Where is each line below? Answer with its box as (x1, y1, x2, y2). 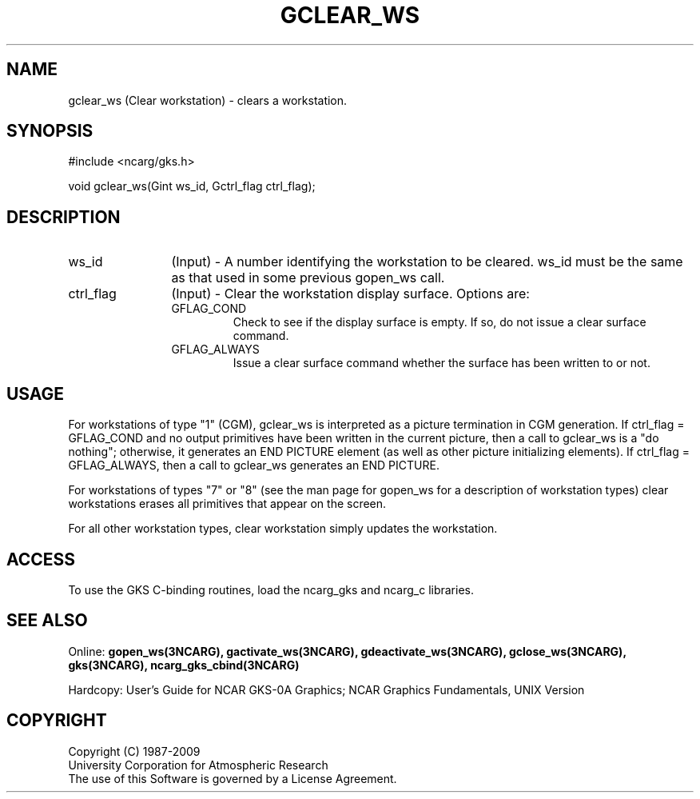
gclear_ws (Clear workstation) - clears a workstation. (68, 93, 348, 107)
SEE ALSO (6, 610, 88, 631)
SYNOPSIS (6, 121, 93, 142)
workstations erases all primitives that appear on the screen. (68, 497, 387, 511)
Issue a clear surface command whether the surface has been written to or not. (233, 356, 650, 370)
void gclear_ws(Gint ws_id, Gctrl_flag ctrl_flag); (68, 179, 316, 194)
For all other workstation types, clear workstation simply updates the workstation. (68, 521, 498, 536)
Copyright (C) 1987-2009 (68, 744, 201, 758)
